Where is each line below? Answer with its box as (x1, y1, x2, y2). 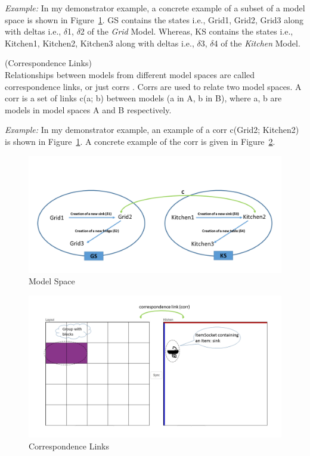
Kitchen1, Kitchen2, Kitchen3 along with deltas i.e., (5, 36, 194, 49)
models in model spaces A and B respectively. (5, 103, 172, 116)
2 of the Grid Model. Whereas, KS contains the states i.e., (80, 25, 293, 38)
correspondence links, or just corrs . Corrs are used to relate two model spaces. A (5, 80, 302, 92)
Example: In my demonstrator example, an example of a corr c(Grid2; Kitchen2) (5, 123, 299, 136)
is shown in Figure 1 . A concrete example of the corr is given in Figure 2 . (5, 135, 275, 147)
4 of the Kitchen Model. (213, 36, 300, 49)
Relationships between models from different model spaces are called (5, 68, 255, 80)
